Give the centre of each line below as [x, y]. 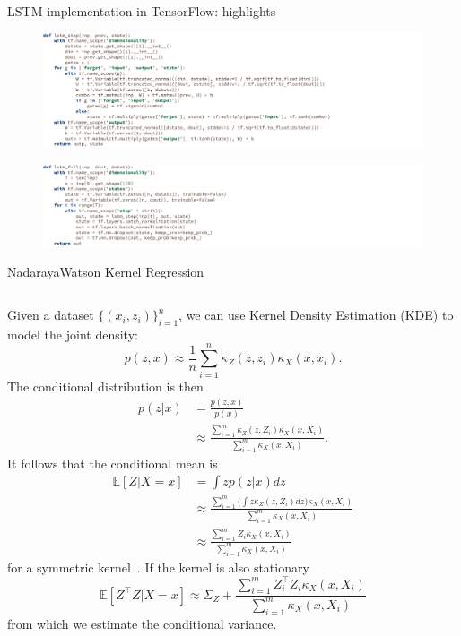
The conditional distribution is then [105, 386]
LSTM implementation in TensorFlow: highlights [142, 11]
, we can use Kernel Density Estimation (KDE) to [316, 315]
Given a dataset [51, 315]
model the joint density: [73, 334]
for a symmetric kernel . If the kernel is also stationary [158, 567]
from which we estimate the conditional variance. [142, 623]
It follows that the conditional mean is [113, 463]
